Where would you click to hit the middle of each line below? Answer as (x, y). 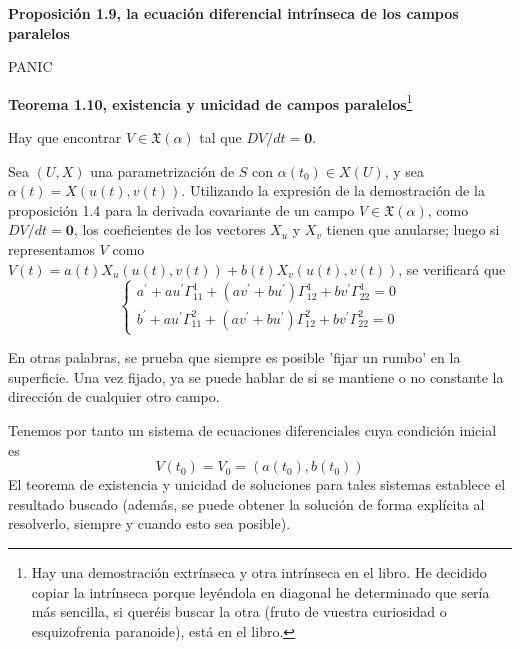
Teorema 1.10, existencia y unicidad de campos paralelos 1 (210, 102)
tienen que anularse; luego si (413, 229)
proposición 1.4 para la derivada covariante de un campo (181, 209)
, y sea (404, 170)
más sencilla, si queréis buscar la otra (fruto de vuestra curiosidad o (239, 611)
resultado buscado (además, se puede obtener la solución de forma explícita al (246, 503)
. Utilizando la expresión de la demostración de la (333, 190)
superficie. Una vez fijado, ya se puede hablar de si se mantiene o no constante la (256, 376)
